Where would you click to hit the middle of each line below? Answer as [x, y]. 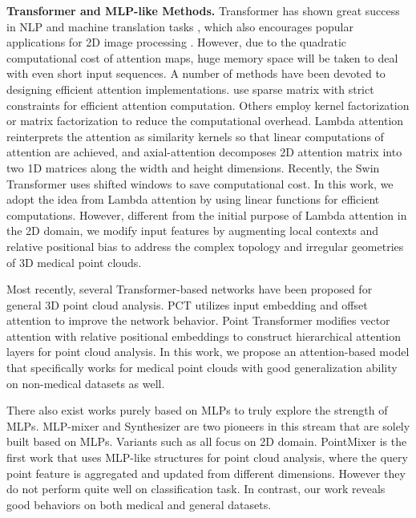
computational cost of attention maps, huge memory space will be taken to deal [202, 57]
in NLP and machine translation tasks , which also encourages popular [180, 26]
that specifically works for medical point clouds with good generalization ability [202, 368]
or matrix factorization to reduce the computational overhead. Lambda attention [205, 121]
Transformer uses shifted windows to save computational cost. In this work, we [200, 183]
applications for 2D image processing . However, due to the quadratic [177, 42]
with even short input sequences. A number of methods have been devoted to [196, 73]
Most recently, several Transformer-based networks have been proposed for [190, 289]
